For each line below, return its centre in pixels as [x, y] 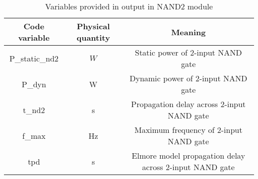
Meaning [188, 32]
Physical [93, 26]
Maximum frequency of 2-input [188, 130]
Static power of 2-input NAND [189, 52]
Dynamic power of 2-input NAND [189, 78]
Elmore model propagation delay [188, 155]
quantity [93, 37]
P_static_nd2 [34, 58]
